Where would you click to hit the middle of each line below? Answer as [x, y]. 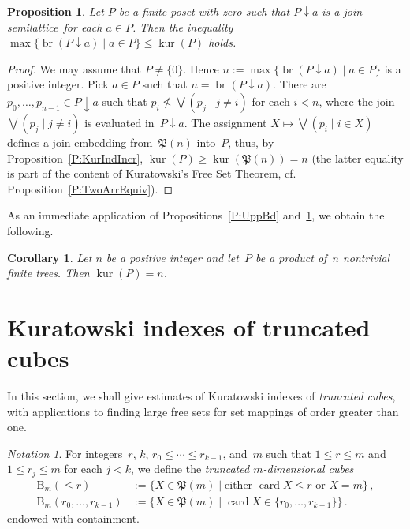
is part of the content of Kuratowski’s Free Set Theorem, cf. [152, 173]
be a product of [291, 257]
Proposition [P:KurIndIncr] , [75, 158]
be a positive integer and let [172, 257]
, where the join [357, 101]
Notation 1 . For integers [65, 453]
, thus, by [251, 142]
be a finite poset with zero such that [204, 11]
